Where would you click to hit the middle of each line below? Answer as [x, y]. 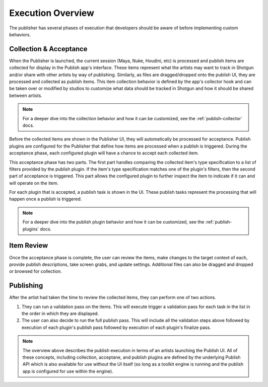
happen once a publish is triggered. [45, 199]
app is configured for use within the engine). [68, 371]
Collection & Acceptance [48, 49]
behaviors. [20, 34]
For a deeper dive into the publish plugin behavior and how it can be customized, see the [113, 222]
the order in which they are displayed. [60, 313]
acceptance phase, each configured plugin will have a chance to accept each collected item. [104, 153]
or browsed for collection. [35, 271]
